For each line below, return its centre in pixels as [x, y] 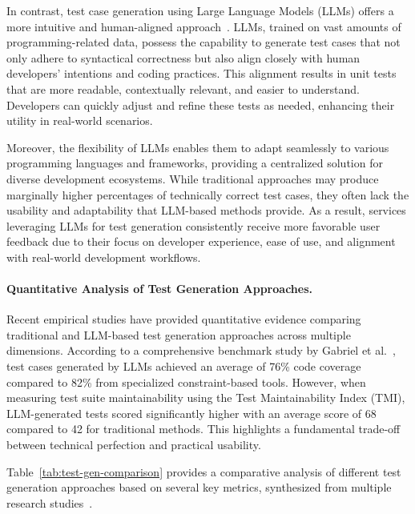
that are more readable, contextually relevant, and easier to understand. [183, 88]
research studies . [50, 502]
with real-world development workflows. [104, 257]
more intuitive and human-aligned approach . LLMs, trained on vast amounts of [204, 26]
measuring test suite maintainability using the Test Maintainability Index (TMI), [206, 398]
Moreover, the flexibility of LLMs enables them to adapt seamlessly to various [198, 147]
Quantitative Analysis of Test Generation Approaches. [159, 289]
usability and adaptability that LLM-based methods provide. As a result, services [206, 210]
